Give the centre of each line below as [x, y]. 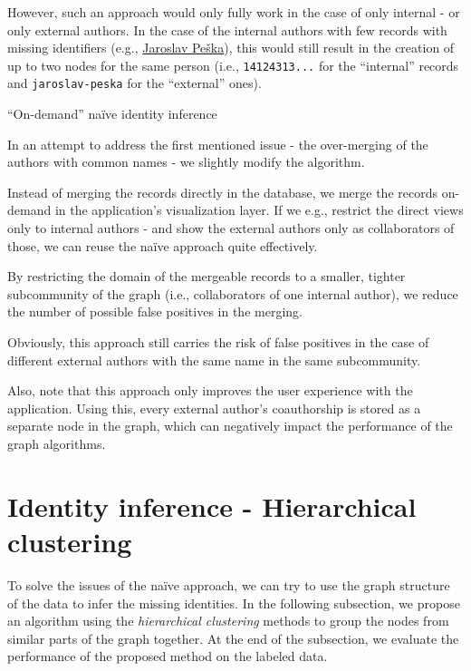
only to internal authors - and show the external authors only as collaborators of [231, 228]
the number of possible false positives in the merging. [155, 311]
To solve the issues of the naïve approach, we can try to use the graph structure [229, 584]
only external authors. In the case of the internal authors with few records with [227, 29]
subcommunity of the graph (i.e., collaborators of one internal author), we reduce [233, 293]
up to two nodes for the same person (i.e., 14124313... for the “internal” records [233, 65]
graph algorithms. [57, 443]
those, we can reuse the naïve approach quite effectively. [163, 245]
